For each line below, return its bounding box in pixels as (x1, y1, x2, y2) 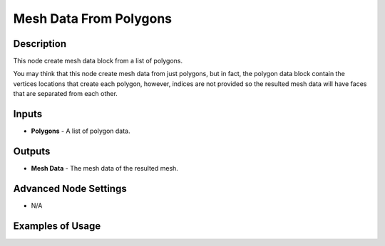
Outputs (13, 145, 51, 157)
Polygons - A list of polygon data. (31, 127, 130, 135)
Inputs (13, 108, 43, 120)
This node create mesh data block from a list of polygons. (13, 57, 183, 65)
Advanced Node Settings (13, 182, 128, 195)
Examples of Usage (13, 220, 101, 232)
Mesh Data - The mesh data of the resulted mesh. (31, 164, 178, 173)
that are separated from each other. (13, 90, 118, 98)
